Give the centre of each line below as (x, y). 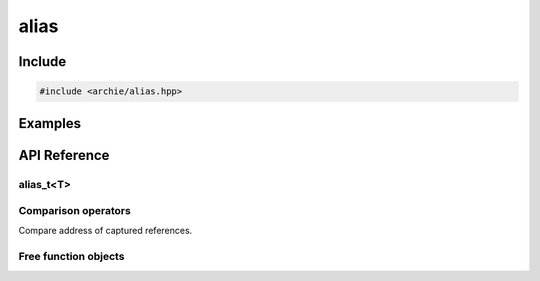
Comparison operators (75, 211)
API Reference (64, 155)
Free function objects (71, 257)
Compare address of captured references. (105, 231)
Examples (50, 123)
